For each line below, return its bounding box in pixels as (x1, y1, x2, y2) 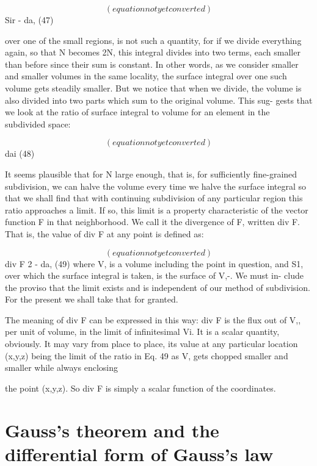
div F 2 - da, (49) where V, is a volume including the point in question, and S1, (5, 257, 304, 270)
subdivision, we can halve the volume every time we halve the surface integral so (5, 179, 307, 192)
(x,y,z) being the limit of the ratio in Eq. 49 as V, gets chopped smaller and (5, 349, 288, 362)
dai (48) (5, 147, 35, 160)
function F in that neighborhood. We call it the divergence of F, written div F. (5, 215, 300, 228)
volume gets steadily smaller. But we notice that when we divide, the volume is (5, 81, 302, 94)
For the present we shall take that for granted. (5, 293, 178, 306)
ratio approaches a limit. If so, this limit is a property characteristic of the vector (5, 203, 308, 216)
